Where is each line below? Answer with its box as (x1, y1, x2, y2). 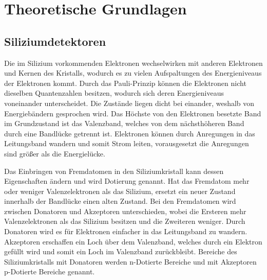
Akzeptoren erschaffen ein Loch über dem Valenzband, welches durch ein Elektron (4, 236, 262, 247)
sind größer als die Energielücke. (4, 148, 105, 159)
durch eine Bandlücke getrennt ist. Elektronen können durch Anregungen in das (4, 128, 255, 138)
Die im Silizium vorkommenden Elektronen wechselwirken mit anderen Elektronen (4, 57, 263, 68)
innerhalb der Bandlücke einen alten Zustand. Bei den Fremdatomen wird (4, 196, 236, 206)
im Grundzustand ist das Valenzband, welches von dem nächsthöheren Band (4, 118, 244, 129)
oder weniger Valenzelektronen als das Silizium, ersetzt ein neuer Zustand (4, 185, 236, 196)
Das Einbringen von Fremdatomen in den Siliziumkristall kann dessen (4, 165, 224, 176)
